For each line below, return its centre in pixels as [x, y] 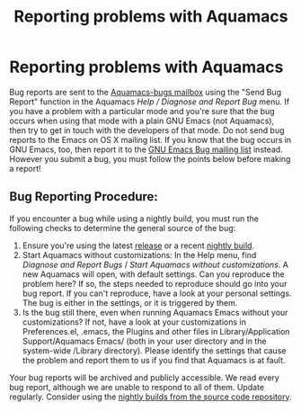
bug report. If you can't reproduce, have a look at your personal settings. [157, 293]
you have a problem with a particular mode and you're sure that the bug [142, 111]
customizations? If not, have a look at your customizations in [134, 322]
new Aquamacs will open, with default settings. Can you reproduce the [153, 274]
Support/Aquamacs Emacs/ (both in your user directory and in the [144, 341]
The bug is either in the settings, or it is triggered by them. [130, 302]
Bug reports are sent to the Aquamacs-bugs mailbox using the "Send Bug [145, 92]
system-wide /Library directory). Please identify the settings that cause [154, 350]
